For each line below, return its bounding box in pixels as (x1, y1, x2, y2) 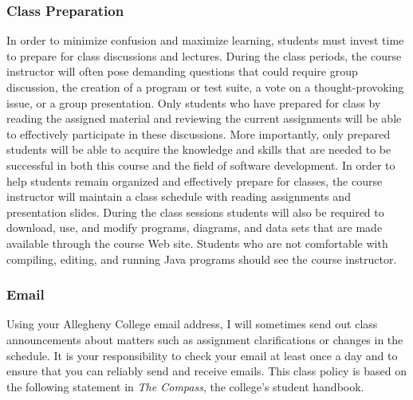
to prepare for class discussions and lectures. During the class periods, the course (6, 47, 402, 64)
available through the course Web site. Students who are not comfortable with (6, 234, 388, 251)
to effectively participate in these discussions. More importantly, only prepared (6, 125, 391, 142)
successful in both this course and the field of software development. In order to (6, 156, 395, 173)
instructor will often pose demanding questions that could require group (6, 63, 358, 80)
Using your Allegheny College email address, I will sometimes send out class (6, 316, 378, 332)
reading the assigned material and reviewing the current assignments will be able (6, 110, 402, 127)
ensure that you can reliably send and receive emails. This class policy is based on (6, 363, 407, 379)
